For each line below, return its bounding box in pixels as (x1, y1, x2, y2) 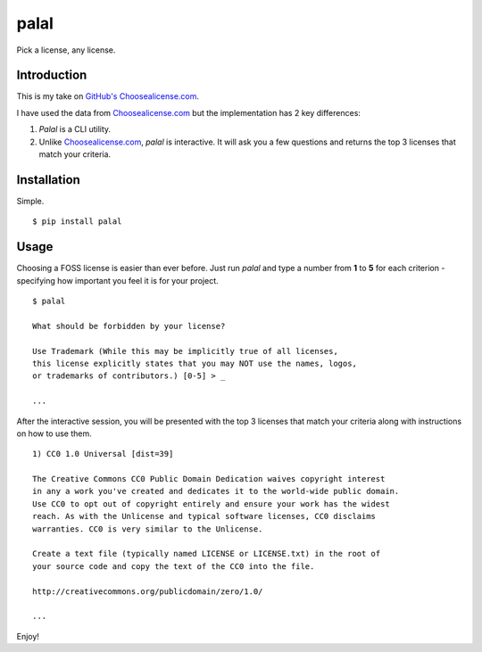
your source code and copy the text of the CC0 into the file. (32, 561, 315, 571)
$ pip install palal (32, 217, 122, 227)
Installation (16, 172, 80, 187)
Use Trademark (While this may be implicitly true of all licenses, (32, 346, 338, 356)
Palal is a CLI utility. (38, 124, 112, 135)
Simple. (16, 195, 45, 206)
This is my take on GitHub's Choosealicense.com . (16, 91, 200, 102)
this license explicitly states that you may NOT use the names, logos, (32, 358, 357, 368)
